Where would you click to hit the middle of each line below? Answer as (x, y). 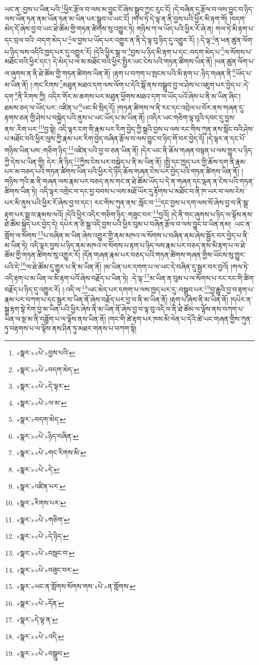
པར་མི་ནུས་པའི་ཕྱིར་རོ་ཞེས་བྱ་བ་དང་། (48, 202)
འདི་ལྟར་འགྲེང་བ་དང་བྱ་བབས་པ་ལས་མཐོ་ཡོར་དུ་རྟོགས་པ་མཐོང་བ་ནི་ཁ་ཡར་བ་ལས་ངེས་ (142, 191)
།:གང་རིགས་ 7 (46, 83)
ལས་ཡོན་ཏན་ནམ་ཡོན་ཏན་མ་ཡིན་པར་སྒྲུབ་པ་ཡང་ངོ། (67, 19)
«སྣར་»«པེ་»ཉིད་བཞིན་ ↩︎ (47, 436)
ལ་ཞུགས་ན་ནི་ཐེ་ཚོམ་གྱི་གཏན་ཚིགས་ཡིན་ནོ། (58, 73)
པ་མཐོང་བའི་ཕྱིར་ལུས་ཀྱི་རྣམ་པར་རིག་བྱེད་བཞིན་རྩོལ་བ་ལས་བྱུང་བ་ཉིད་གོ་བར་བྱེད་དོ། (105, 138)
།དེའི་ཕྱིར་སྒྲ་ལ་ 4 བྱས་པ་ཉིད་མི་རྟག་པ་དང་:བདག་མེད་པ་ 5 (159, 51)
